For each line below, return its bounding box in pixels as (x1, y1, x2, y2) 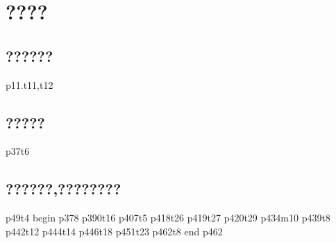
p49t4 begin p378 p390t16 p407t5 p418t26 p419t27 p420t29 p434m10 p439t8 (6, 210, 330, 225)
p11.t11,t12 (6, 77, 53, 92)
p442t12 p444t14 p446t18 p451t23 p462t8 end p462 (6, 224, 223, 238)
